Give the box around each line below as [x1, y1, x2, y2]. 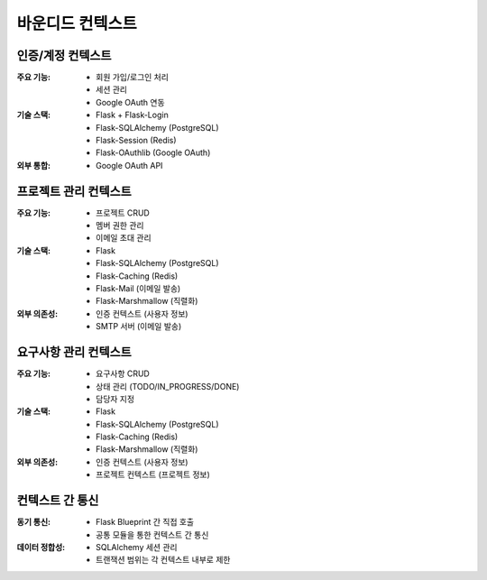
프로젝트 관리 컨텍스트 [16, 183, 133, 198]
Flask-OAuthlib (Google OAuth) [96, 147, 211, 158]
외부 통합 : [16, 160, 51, 170]
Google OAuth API [96, 160, 163, 170]
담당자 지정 [96, 393, 135, 404]
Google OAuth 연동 [96, 97, 166, 107]
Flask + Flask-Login [96, 109, 169, 121]
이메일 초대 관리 [96, 233, 152, 244]
